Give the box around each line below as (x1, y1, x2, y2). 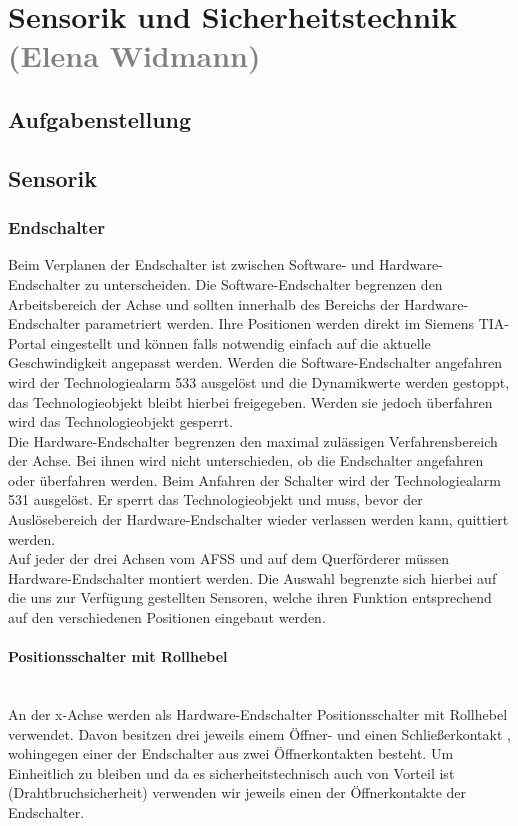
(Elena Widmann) (8, 35, 261, 76)
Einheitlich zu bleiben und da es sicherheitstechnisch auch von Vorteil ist (8, 762, 455, 783)
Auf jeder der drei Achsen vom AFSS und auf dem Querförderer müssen (8, 548, 449, 569)
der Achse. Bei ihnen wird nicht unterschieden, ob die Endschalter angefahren (8, 450, 484, 471)
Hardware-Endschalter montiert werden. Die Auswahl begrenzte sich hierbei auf (8, 567, 497, 588)
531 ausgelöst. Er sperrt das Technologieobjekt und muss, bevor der (8, 489, 423, 510)
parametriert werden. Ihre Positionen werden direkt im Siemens (84, 313, 475, 334)
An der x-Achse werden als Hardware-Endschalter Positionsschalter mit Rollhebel (8, 704, 508, 725)
